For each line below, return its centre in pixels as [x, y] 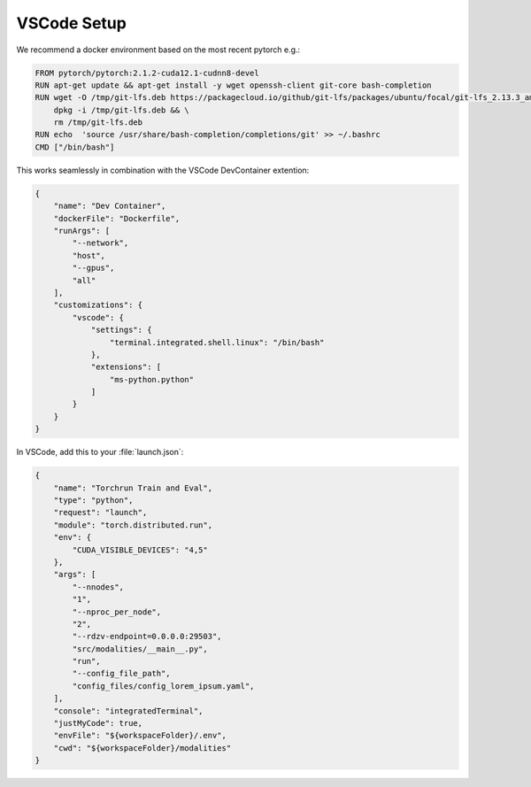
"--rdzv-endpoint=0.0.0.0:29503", [147, 637]
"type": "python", [93, 501]
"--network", [100, 243]
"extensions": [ [126, 367]
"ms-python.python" [152, 379]
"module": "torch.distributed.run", [133, 525]
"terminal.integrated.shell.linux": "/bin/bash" [217, 342]
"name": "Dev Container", [110, 206]
